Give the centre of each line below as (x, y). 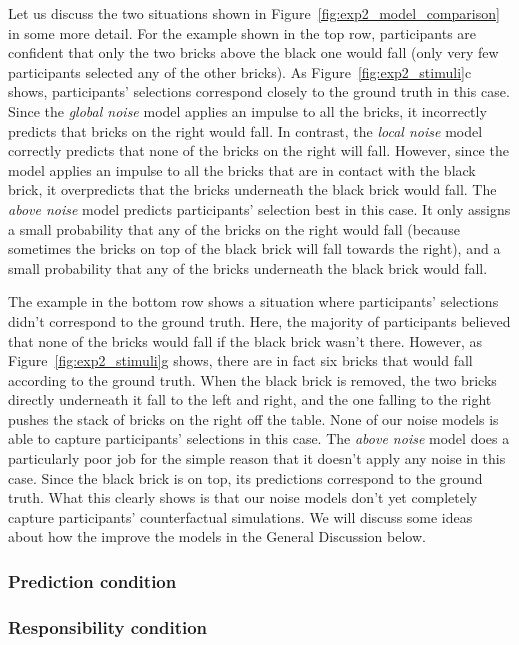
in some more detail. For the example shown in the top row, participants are (242, 32)
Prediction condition (92, 580)
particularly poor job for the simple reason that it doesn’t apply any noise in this (257, 458)
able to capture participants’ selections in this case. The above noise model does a (259, 438)
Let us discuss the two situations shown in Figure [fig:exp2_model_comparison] (254, 13)
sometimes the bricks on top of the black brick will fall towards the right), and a (254, 248)
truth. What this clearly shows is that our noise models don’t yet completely (243, 497)
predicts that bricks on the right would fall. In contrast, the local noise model (245, 130)
